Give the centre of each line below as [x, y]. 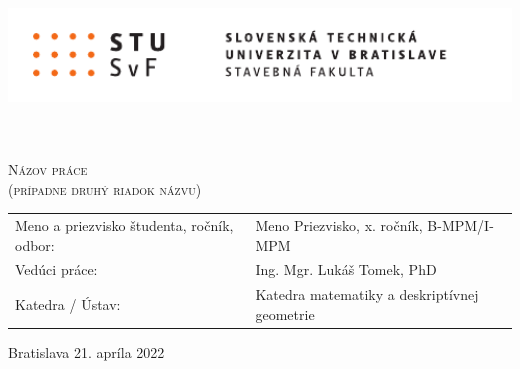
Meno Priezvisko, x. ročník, [339, 224]
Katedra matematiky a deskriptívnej [367, 294]
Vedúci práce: [56, 269]
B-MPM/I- [460, 224]
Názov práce [48, 169]
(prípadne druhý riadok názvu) [105, 188]
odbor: [35, 244]
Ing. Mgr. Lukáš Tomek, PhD [346, 269]
